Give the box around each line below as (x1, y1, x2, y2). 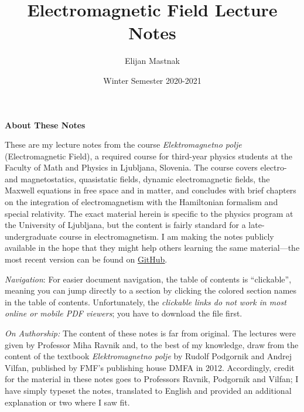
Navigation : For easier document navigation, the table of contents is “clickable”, (5, 273, 292, 285)
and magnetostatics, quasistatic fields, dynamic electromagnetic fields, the (5, 172, 270, 185)
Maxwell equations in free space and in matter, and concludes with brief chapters (5, 184, 296, 196)
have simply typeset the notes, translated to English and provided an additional (5, 384, 292, 396)
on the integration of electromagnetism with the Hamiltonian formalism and (5, 196, 278, 208)
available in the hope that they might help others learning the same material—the (5, 241, 300, 254)
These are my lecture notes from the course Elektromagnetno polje (5, 138, 242, 151)
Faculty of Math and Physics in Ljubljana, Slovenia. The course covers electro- (5, 161, 287, 173)
